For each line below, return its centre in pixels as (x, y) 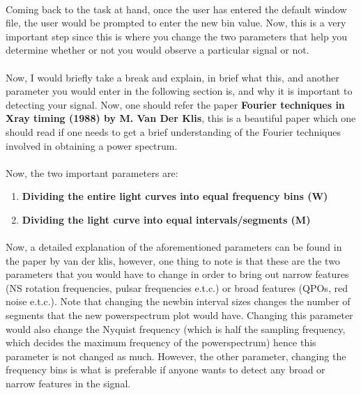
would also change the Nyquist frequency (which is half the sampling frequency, (176, 328)
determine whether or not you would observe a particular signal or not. (158, 50)
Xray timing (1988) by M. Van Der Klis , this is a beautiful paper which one (181, 118)
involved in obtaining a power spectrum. (92, 145)
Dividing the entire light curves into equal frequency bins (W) (175, 196)
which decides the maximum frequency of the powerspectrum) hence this (161, 342)
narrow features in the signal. (68, 384)
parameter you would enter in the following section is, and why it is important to (179, 91)
